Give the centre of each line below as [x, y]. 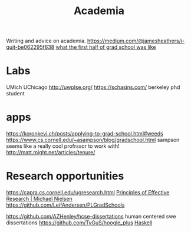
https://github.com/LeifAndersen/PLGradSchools [65, 205]
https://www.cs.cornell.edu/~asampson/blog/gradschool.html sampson [93, 140]
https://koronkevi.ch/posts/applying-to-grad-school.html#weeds [85, 134]
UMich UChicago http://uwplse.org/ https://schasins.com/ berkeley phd [93, 87]
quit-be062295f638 [30, 47]
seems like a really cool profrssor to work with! [63, 146]
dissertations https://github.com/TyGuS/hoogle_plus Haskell [79, 223]
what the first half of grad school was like [106, 47]
